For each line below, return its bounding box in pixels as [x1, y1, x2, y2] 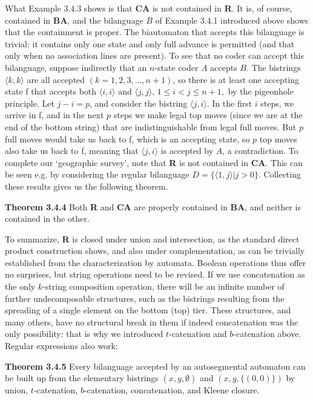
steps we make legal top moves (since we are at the [113, 108, 303, 121]
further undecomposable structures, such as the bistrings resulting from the [5, 292, 285, 304]
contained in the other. [5, 212, 90, 225]
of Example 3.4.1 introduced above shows [155, 13, 309, 26]
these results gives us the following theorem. [5, 179, 168, 192]
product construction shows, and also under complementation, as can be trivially [5, 244, 305, 257]
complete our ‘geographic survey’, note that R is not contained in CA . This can [5, 156, 303, 168]
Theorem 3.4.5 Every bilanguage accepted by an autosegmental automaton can [5, 359, 306, 372]
